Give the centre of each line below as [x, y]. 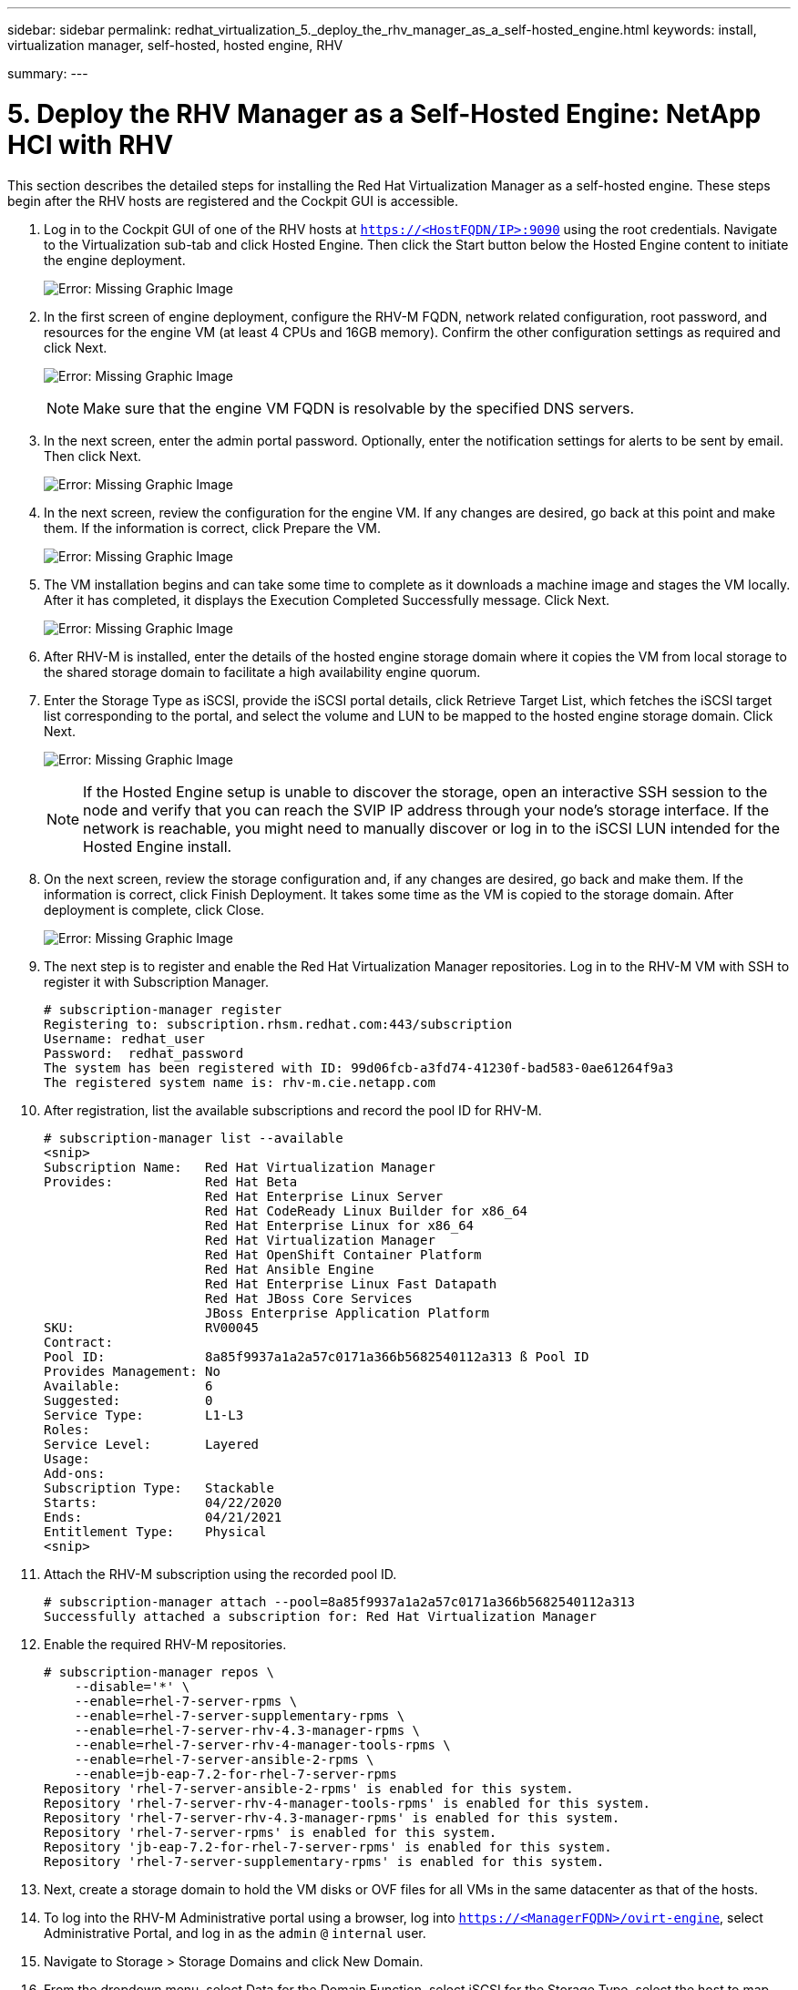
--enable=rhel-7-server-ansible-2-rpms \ [224, 1759]
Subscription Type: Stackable [159, 1487]
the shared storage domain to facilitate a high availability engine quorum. [262, 672]
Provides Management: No [132, 1371]
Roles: [67, 1429]
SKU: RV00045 [152, 1327]
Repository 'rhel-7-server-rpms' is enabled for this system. [271, 1832]
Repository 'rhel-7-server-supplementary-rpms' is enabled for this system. [324, 1861]
